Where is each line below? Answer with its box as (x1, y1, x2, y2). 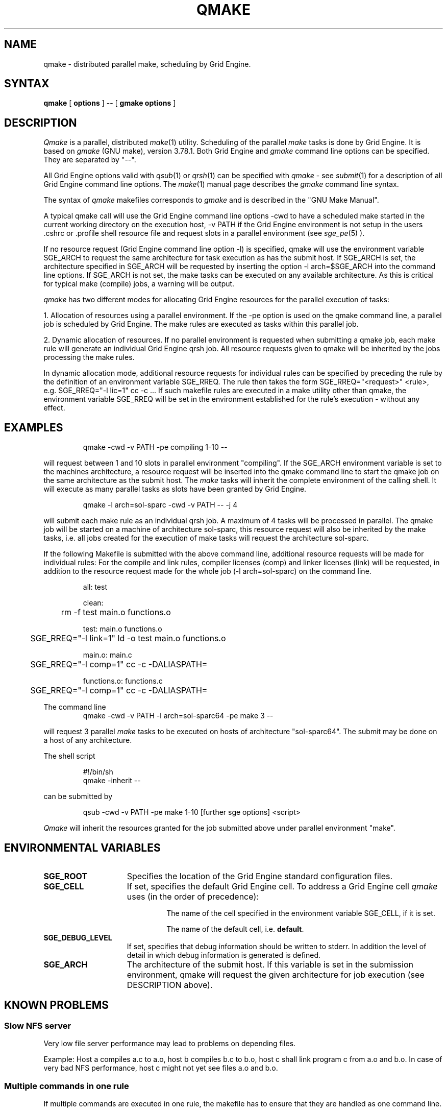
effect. (43, 403, 65, 413)
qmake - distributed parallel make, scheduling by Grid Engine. (43, 59, 251, 68)
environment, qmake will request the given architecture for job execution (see (127, 969, 425, 980)
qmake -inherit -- (83, 776, 141, 785)
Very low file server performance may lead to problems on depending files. (43, 1039, 296, 1048)
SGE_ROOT (43, 871, 88, 881)
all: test (83, 583, 107, 592)
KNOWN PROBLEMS (4, 999, 109, 1012)
